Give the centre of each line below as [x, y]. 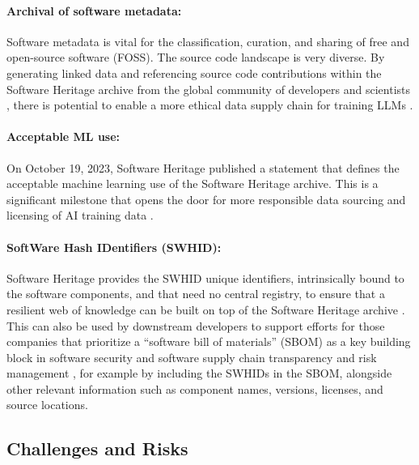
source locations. [47, 405]
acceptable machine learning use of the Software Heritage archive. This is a [193, 183]
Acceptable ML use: [63, 137]
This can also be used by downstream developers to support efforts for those [196, 325]
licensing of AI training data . [80, 215]
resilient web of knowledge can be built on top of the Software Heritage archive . [206, 309]
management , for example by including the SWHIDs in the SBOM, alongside [199, 373]
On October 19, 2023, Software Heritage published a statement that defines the [203, 167]
